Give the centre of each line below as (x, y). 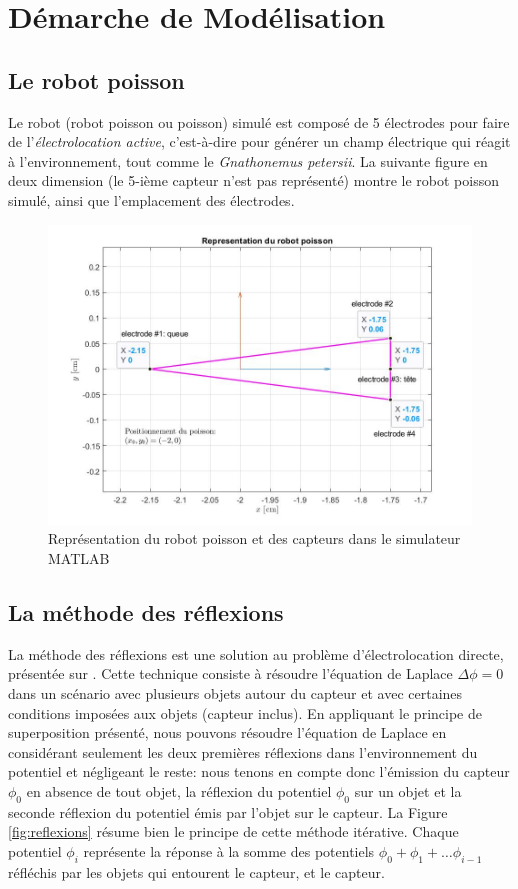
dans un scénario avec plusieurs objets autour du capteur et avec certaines (235, 692)
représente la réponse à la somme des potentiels (229, 850)
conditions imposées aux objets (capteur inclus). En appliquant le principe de (245, 712)
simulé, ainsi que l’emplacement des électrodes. (151, 199)
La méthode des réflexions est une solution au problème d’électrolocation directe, (256, 653)
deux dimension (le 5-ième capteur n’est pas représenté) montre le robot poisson (254, 180)
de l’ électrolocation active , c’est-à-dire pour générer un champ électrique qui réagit (259, 141)
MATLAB (79, 557)
